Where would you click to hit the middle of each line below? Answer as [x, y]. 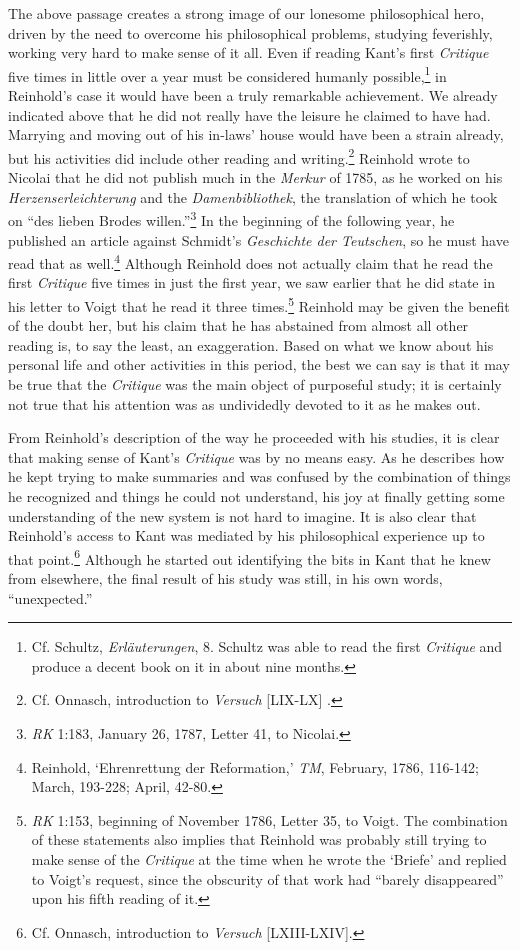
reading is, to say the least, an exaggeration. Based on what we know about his [251, 344]
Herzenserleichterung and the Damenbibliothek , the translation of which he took [253, 196]
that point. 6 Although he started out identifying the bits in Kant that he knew [249, 557]
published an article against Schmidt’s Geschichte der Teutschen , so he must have [258, 239]
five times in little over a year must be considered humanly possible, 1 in [227, 74]
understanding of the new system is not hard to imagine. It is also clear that [242, 515]
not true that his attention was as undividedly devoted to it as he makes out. [244, 403]
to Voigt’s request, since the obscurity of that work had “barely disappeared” [267, 878]
